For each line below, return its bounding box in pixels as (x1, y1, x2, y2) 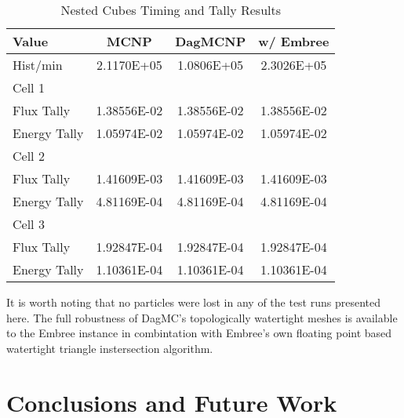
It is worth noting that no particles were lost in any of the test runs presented (6, 294, 381, 310)
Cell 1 (13, 78, 45, 96)
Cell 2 (13, 147, 45, 165)
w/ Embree (258, 32, 329, 50)
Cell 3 (13, 215, 45, 233)
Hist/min (13, 56, 63, 74)
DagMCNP (175, 32, 246, 50)
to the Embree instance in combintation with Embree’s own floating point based (6, 325, 392, 341)
